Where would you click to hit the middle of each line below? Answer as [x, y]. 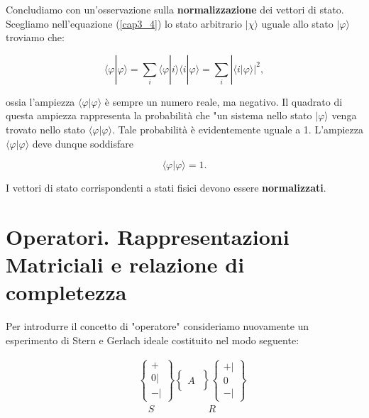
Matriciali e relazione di [125, 264]
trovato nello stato [46, 129]
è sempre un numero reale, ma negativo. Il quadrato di [224, 101]
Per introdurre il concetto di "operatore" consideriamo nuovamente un [158, 326]
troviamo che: [35, 37]
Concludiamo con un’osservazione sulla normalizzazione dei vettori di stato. [175, 9]
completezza [66, 292]
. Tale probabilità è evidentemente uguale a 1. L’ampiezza [238, 129]
